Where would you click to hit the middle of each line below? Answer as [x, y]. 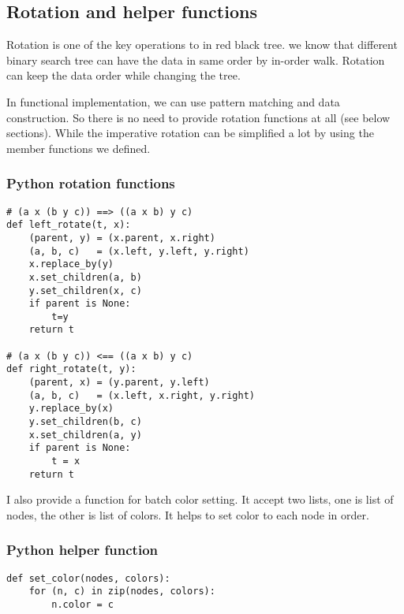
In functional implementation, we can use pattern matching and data [173, 101]
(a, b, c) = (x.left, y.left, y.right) [139, 251]
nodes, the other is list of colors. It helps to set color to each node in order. [188, 514]
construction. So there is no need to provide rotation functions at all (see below [198, 117]
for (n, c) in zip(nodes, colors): [122, 592]
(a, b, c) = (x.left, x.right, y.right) [142, 395]
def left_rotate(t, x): [69, 225]
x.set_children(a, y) [85, 435]
